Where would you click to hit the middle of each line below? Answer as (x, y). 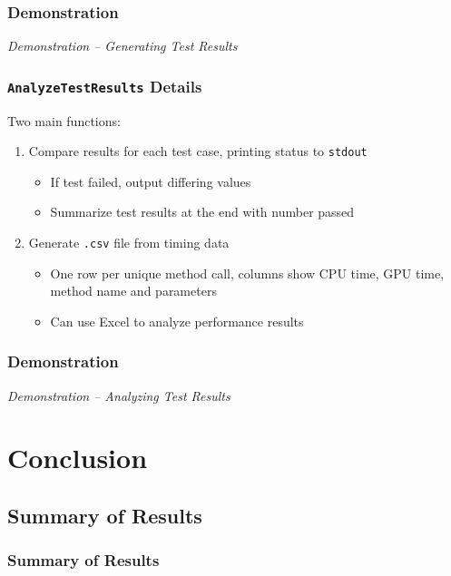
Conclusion (78, 458)
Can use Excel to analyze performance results (177, 321)
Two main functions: (64, 120)
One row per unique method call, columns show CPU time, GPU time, (247, 273)
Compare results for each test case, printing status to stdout (198, 151)
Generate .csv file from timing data (129, 243)
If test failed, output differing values (151, 181)
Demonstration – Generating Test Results (123, 46)
